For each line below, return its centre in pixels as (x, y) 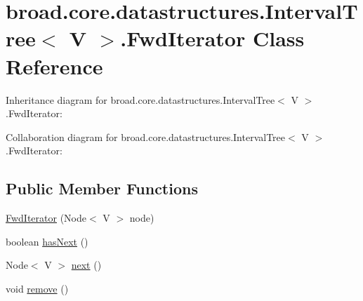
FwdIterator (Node (46, 218)
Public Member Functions (102, 188)
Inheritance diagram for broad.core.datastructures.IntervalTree (140, 99)
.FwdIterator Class (212, 38)
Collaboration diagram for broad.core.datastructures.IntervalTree (146, 136)
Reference (54, 66)
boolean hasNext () (47, 241)
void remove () (37, 288)
